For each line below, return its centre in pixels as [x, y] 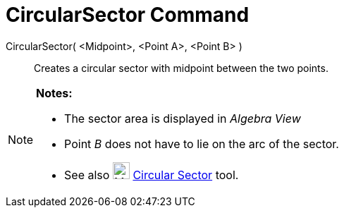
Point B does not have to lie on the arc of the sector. [202, 144]
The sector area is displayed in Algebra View [183, 118]
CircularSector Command [128, 15]
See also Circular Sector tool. [152, 175]
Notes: [54, 93]
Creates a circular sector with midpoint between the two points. [181, 68]
